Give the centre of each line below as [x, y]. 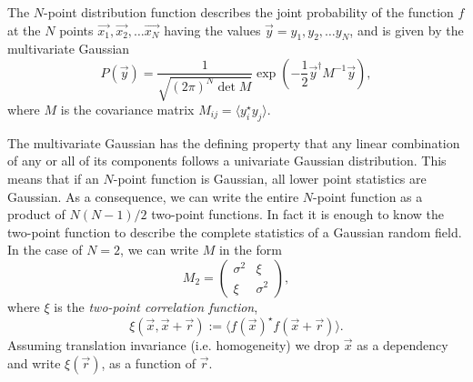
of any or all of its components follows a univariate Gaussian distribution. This [227, 161]
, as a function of [148, 362]
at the [24, 30]
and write [34, 362]
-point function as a [368, 196]
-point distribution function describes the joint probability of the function [249, 12]
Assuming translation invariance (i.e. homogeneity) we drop [174, 345]
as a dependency [403, 345]
